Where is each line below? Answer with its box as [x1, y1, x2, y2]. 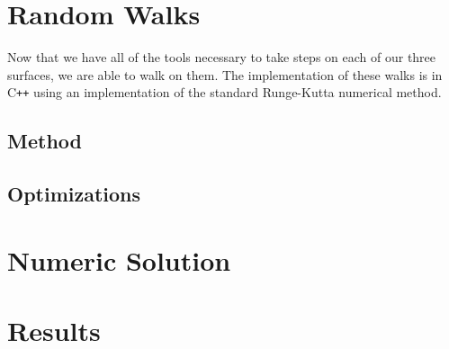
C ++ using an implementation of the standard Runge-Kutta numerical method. [7, 83, 442, 102]
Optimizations [7, 180, 141, 208]
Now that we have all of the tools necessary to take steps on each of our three [7, 48, 436, 67]
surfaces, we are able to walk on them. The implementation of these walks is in [7, 65, 443, 84]
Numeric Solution [7, 241, 231, 278]
